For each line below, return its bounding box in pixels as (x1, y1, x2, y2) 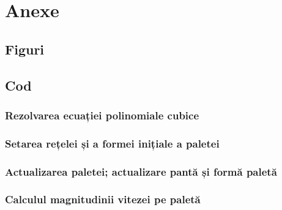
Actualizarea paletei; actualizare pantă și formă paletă (5, 163, 277, 179)
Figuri (5, 39, 45, 58)
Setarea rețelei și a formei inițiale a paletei (5, 135, 220, 151)
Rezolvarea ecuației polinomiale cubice (5, 107, 199, 122)
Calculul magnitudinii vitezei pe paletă (5, 192, 201, 207)
